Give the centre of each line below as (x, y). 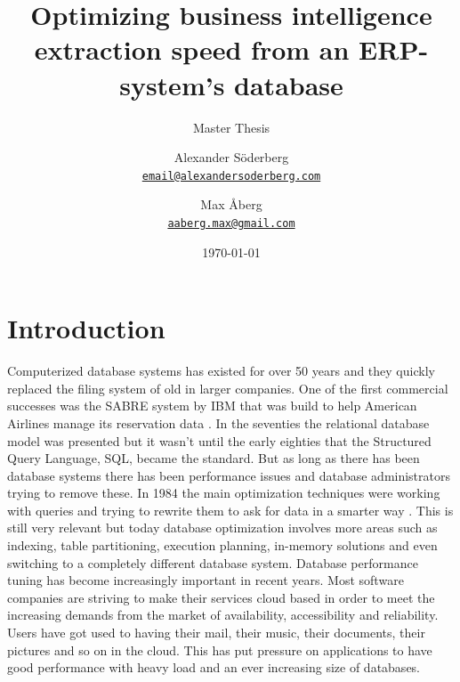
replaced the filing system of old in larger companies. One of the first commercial (228, 388)
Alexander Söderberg (231, 157)
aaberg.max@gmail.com (231, 223)
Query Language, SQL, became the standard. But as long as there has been (214, 458)
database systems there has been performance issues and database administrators (229, 475)
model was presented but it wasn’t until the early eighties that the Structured (219, 440)
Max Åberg (231, 204)
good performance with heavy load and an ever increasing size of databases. (214, 667)
